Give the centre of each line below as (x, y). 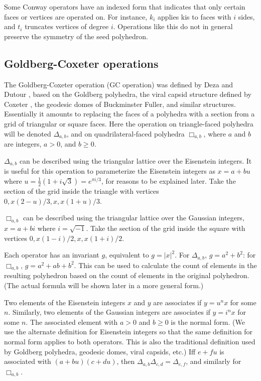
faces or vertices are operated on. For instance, (76, 16)
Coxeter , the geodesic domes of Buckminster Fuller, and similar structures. (120, 104)
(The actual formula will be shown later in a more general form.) (104, 285)
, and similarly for (214, 361)
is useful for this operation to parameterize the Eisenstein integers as (110, 171)
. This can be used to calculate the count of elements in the (165, 265)
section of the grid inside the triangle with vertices (82, 190)
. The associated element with (72, 322)
